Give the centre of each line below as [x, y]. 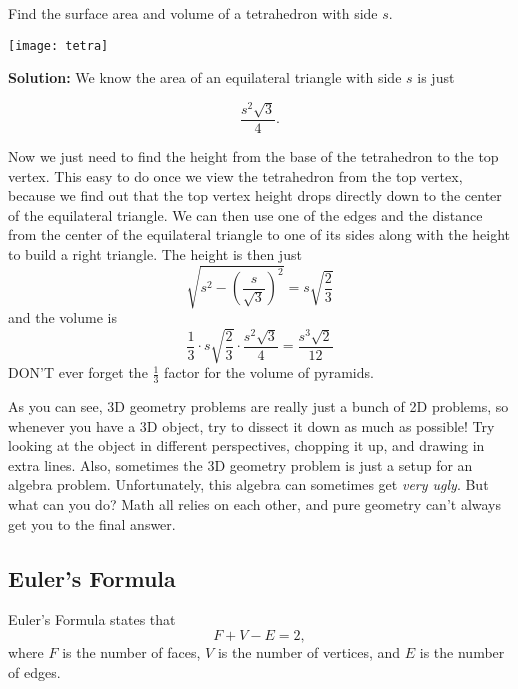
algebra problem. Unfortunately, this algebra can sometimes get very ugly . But [248, 484]
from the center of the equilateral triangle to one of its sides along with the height [259, 234]
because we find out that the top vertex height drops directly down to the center [255, 195]
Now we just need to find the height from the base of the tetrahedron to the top [253, 155]
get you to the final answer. [92, 523]
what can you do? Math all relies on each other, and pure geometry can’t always [255, 504]
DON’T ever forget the [78, 372]
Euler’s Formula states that [92, 619]
